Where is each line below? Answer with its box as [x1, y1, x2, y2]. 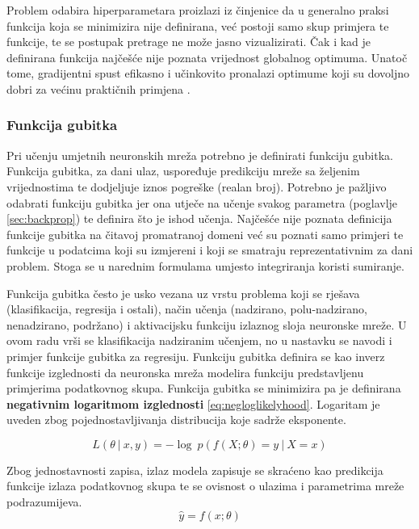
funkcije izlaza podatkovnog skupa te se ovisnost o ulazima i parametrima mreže [6, 477, 404, 494]
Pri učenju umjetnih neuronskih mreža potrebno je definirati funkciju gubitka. [6, 146, 393, 163]
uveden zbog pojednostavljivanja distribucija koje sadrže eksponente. [6, 411, 346, 428]
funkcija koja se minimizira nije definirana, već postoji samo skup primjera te [6, 17, 389, 34]
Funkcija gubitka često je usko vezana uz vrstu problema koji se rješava [6, 284, 360, 301]
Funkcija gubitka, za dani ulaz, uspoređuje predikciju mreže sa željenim [6, 162, 360, 179]
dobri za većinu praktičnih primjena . [6, 80, 191, 97]
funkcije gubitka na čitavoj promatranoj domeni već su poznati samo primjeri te [6, 225, 404, 242]
